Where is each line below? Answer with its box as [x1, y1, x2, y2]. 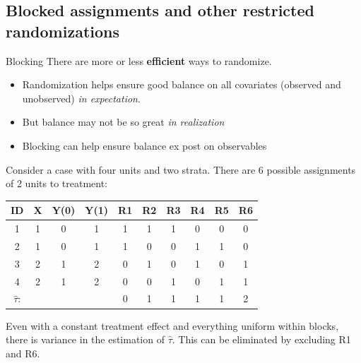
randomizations [6, 20, 120, 42]
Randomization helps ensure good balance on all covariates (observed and [22, 77, 341, 92]
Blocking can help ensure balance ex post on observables [22, 138, 267, 153]
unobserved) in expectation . [22, 90, 141, 105]
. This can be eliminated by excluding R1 [172, 332, 351, 347]
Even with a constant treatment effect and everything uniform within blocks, [6, 318, 339, 333]
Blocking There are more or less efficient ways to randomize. [6, 53, 272, 68]
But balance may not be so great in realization [22, 114, 225, 129]
